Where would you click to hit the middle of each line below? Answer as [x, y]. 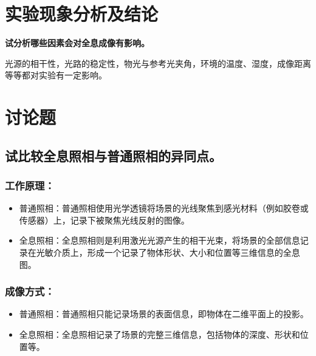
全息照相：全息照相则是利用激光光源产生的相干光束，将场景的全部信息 [160, 240]
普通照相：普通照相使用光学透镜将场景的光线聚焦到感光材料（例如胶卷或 [164, 208]
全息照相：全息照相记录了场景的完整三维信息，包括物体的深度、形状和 [160, 334]
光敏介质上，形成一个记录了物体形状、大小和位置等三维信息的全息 [168, 252]
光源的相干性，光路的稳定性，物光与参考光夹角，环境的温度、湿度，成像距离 [158, 63]
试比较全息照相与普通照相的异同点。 [113, 155]
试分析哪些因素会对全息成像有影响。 [77, 43]
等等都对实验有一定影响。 [56, 75]
